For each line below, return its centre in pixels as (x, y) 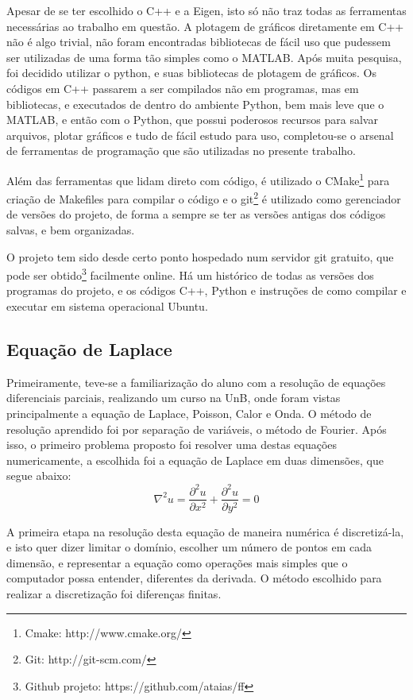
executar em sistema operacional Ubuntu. (107, 306)
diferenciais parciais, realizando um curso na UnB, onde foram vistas (174, 398)
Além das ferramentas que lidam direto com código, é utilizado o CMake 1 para (198, 179)
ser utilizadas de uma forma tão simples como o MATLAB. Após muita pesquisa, (204, 57)
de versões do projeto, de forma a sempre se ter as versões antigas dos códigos (196, 214)
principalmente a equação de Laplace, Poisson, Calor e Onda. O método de (189, 414)
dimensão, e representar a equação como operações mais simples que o (177, 562)
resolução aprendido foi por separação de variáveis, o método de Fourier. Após (197, 429)
